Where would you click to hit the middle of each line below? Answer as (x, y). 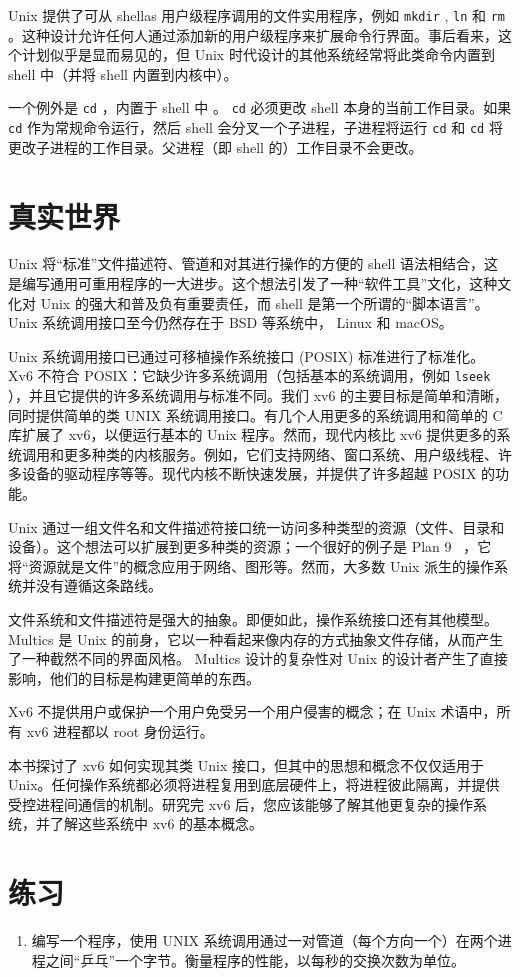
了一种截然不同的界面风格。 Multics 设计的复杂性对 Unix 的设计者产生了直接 (258, 658)
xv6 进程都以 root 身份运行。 (120, 731)
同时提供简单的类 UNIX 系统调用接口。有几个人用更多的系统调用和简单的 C (255, 414)
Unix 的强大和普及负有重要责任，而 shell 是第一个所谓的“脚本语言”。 (264, 302)
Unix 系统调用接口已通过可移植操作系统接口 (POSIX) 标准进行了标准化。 (246, 355)
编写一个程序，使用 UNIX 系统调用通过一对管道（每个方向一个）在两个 (264, 940)
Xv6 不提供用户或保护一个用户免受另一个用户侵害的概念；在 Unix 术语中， (252, 711)
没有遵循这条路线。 (98, 585)
